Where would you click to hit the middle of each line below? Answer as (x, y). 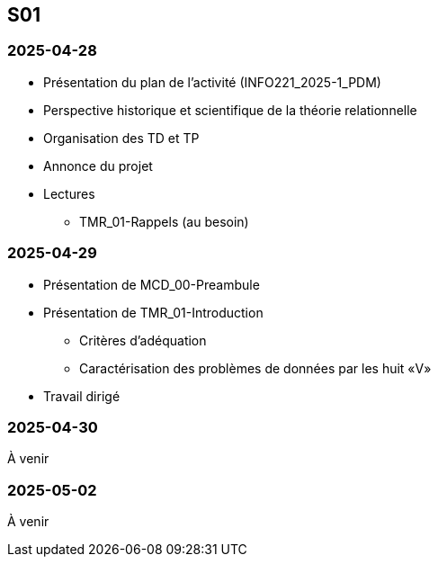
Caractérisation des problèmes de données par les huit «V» (255, 368)
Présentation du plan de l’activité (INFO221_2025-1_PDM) (212, 82)
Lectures (69, 193)
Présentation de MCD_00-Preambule (152, 284)
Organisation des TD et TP (121, 138)
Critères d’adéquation (143, 340)
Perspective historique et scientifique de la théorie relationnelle (230, 110)
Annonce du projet (98, 166)
